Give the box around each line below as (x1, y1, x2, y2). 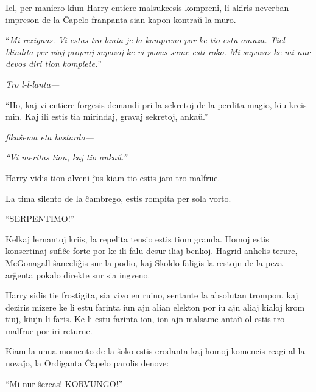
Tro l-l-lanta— (5, 77, 60, 90)
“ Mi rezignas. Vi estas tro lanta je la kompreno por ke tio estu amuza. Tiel (5, 33, 285, 46)
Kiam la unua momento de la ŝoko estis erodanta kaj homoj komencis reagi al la (5, 345, 305, 357)
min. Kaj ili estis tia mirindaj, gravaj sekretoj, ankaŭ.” (5, 110, 208, 123)
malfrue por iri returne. (5, 324, 93, 337)
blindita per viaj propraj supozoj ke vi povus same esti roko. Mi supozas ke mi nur (5, 45, 311, 58)
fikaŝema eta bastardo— (5, 130, 94, 143)
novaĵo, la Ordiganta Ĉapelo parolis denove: (5, 357, 169, 370)
